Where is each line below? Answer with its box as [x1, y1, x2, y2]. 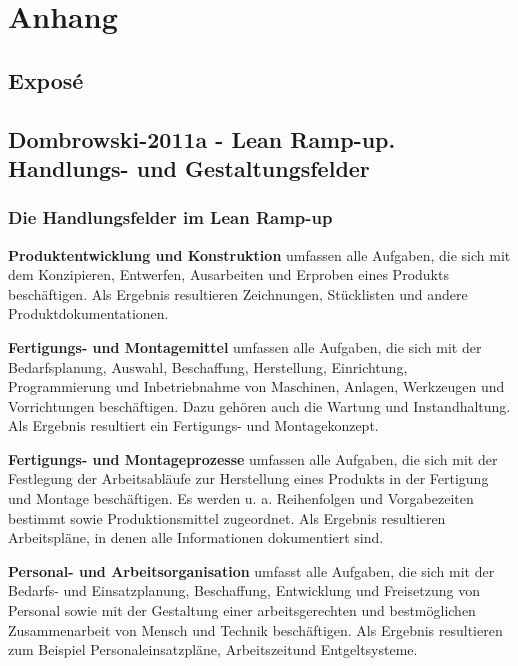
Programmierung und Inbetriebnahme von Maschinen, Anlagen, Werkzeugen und [8, 376, 505, 397]
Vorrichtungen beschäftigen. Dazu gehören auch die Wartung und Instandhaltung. [8, 395, 511, 416]
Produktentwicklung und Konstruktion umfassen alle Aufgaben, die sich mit [8, 244, 511, 265]
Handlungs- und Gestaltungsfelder [8, 152, 370, 183]
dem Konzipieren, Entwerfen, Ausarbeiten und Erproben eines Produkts [8, 264, 449, 285]
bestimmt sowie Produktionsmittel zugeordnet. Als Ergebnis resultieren [8, 507, 446, 528]
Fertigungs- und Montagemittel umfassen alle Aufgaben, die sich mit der [8, 336, 482, 357]
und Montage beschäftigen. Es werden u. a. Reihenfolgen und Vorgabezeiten [8, 488, 474, 509]
